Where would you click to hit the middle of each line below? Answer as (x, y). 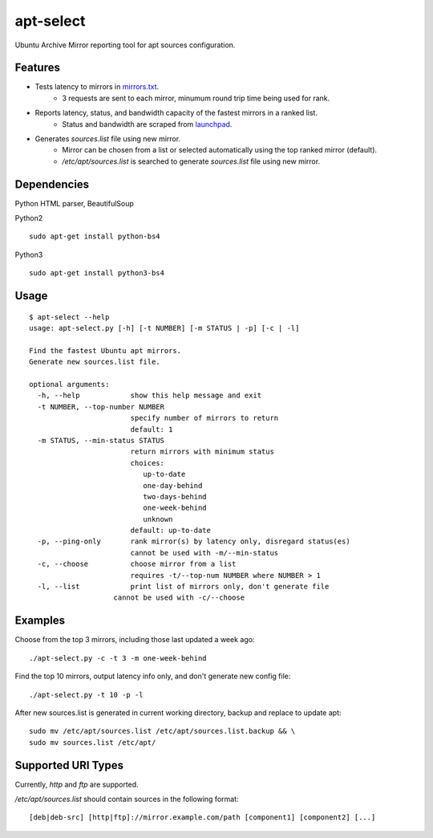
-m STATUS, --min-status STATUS (101, 440)
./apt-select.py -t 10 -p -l (86, 695)
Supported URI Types (69, 765)
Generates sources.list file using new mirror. (107, 139)
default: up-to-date (171, 531)
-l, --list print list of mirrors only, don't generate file (183, 587)
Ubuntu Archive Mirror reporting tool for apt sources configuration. (125, 45)
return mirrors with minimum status (202, 452)
